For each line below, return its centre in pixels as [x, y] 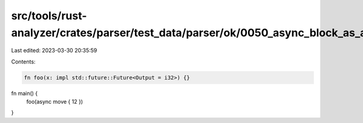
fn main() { [25, 93]
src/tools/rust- [49, 16]
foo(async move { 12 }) [55, 102]
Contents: [23, 61]
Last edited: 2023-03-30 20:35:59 [54, 51]
